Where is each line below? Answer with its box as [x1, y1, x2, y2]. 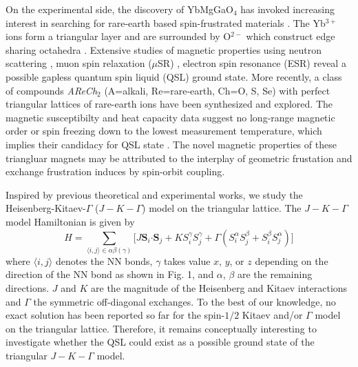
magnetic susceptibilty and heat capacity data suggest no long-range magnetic [6, 110, 335, 124]
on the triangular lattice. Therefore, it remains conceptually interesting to [6, 321, 317, 335]
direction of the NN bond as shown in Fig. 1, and [6, 267, 214, 281]
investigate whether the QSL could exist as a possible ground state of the [6, 335, 315, 349]
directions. [6, 281, 50, 295]
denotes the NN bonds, [55, 253, 153, 268]
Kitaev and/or [242, 308, 303, 322]
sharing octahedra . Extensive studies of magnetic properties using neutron [6, 42, 322, 57]
